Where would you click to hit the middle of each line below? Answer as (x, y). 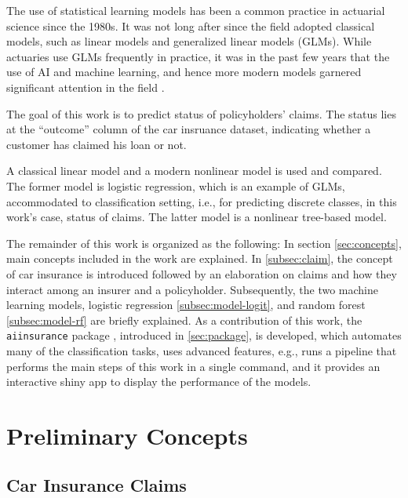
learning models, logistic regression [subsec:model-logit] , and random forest (186, 305)
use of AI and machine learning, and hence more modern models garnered (184, 72)
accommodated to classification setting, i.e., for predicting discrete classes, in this (202, 201)
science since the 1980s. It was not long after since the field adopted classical (191, 25)
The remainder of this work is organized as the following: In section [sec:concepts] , (204, 243)
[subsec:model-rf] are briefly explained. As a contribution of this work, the (184, 320)
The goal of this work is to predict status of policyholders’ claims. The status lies (201, 113)
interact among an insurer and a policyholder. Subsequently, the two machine (193, 289)
